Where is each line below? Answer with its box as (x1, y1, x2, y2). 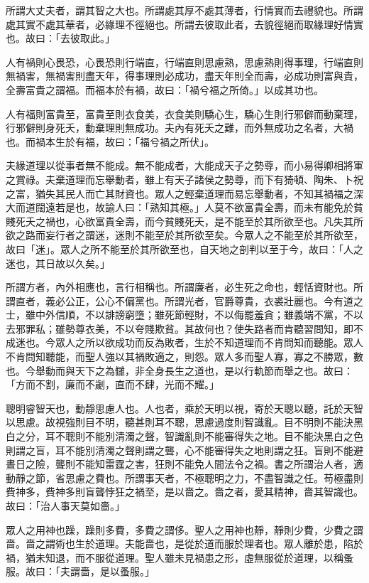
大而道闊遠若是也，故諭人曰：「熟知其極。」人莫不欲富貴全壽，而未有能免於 (6, 200, 353, 215)
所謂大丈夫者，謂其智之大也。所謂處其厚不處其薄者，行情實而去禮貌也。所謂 (6, 3, 363, 17)
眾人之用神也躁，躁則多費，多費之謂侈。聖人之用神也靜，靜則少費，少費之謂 (6, 522, 363, 537)
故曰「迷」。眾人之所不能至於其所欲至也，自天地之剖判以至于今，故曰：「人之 (6, 241, 363, 256)
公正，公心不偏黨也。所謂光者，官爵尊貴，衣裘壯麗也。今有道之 (65, 293, 363, 308)
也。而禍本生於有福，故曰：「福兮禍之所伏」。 (6, 134, 214, 149)
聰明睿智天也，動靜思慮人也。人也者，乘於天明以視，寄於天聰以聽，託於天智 (6, 400, 363, 415)
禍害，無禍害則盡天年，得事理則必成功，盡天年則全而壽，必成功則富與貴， (15, 68, 363, 83)
